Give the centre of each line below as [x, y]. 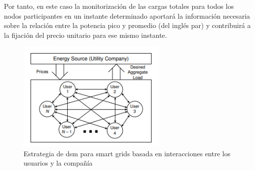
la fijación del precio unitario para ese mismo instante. [86, 35]
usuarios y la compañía [58, 163]
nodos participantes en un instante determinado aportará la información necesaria [127, 15]
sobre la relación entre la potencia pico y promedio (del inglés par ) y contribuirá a [127, 25]
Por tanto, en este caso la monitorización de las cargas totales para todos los [119, 6]
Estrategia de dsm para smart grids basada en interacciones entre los [127, 153]
